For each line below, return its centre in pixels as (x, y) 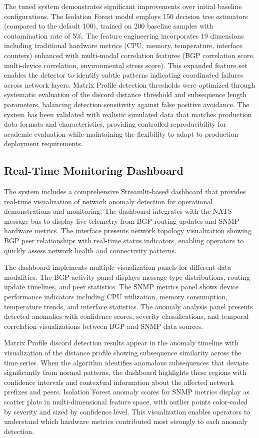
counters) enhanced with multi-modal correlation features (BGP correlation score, (129, 55)
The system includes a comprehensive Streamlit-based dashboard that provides (125, 191)
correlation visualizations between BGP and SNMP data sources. (104, 326)
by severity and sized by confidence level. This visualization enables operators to (127, 411)
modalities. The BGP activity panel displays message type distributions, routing (127, 277)
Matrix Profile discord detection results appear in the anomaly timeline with (121, 343)
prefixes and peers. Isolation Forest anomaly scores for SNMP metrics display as (127, 392)
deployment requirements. (43, 143)
